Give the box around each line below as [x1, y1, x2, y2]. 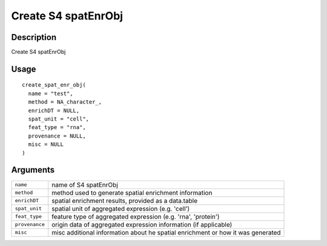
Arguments [11, 165, 55, 175]
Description [11, 32, 57, 42]
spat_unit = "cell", [28, 116, 90, 122]
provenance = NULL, [28, 132, 86, 139]
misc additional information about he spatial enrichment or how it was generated [51, 228, 281, 236]
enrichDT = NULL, [28, 107, 80, 114]
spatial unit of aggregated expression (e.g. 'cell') [51, 204, 190, 213]
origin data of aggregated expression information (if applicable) [51, 220, 233, 228]
